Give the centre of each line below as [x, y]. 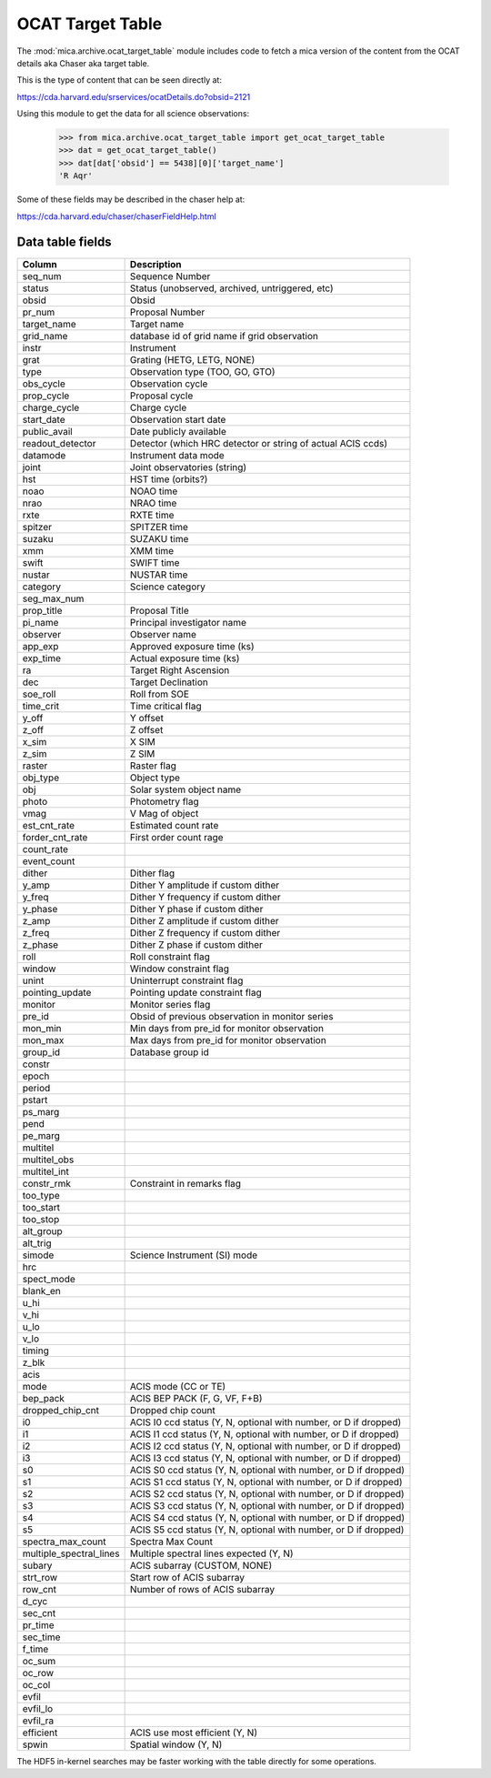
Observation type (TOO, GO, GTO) [203, 371]
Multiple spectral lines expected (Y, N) [212, 1553]
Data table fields [65, 242]
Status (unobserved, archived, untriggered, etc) [231, 288]
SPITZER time [159, 527]
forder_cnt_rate [55, 837]
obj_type [40, 778]
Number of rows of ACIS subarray [202, 1589]
